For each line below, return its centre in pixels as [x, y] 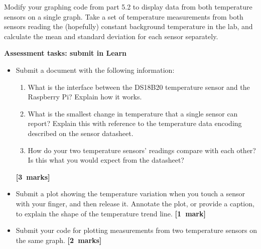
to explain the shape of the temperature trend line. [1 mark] [111, 213]
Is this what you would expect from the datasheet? [106, 160]
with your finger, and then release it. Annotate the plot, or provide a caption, [135, 203]
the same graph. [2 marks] [59, 240]
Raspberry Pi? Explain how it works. [85, 97]
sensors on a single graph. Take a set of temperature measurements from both [124, 16]
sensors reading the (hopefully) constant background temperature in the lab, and [128, 26]
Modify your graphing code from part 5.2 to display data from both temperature [128, 7]
